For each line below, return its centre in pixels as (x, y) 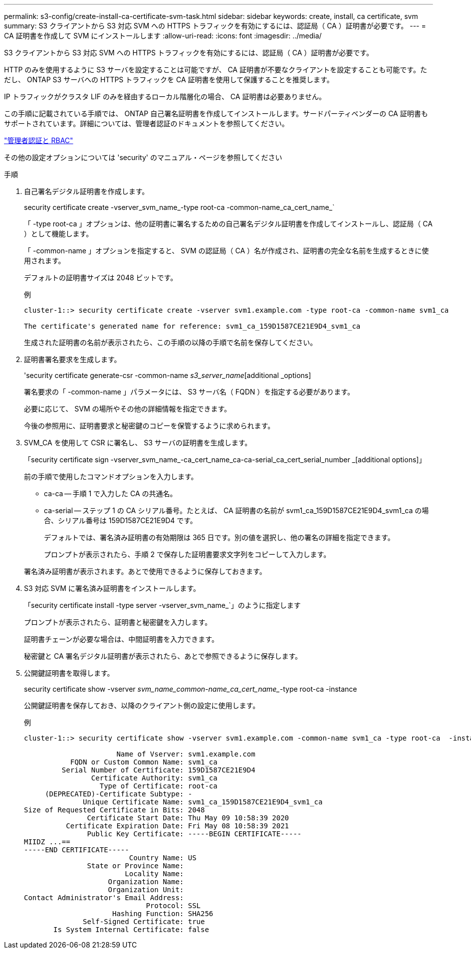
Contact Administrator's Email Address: (104, 898)
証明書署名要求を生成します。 (73, 359)
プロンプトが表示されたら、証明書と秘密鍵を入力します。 (118, 622)
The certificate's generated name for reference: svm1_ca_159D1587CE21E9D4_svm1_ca (192, 326)
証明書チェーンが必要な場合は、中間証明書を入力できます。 (121, 639)
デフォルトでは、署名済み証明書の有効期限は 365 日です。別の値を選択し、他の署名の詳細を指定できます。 (219, 537)
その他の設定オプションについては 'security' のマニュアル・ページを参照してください (143, 157)
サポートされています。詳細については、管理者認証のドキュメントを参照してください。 (146, 123)
